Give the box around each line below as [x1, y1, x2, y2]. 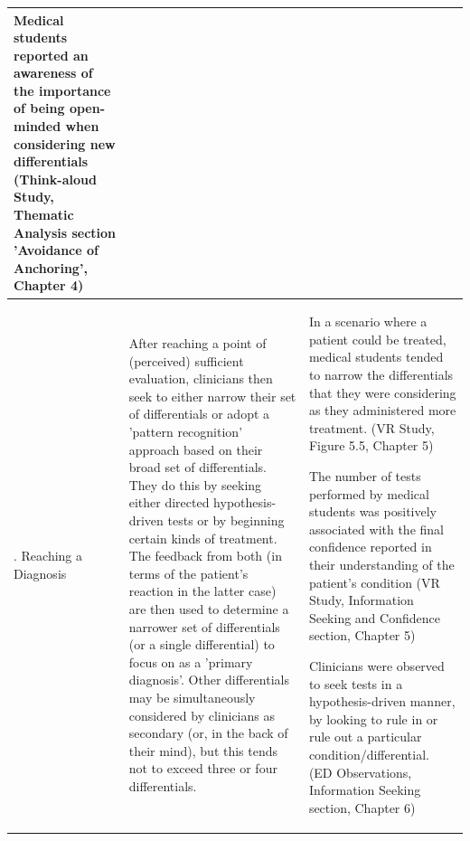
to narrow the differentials [308, 365, 454, 384]
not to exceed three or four [128, 759, 277, 778]
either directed [128, 493, 210, 512]
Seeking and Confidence [308, 608, 440, 627]
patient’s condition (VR [308, 572, 440, 591]
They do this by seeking [128, 475, 262, 494]
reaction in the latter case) [128, 581, 277, 600]
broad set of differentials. [128, 458, 267, 477]
